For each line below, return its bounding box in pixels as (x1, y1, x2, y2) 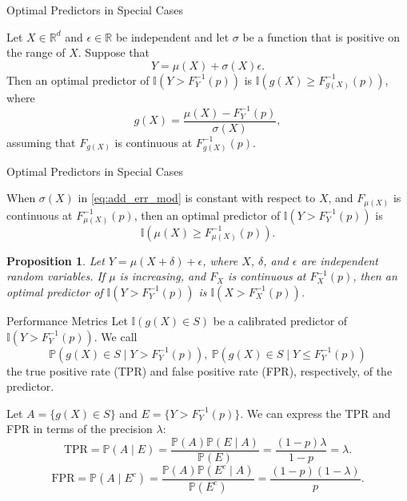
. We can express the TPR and (240, 404, 391, 421)
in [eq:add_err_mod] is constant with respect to (78, 189, 316, 206)
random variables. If (6, 268, 106, 284)
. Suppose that (78, 44, 150, 61)
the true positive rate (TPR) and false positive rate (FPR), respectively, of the (6, 362, 393, 379)
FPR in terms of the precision (6, 420, 153, 437)
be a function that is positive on (242, 28, 400, 45)
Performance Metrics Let (6, 312, 128, 328)
